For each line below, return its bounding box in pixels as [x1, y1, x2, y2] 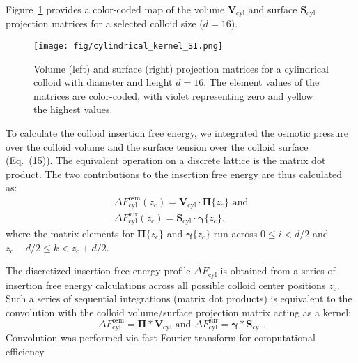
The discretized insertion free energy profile [6, 263, 191, 278]
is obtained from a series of [220, 263, 336, 278]
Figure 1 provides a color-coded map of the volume [6, 2, 225, 16]
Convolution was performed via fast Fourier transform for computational [6, 330, 316, 345]
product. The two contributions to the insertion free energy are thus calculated [6, 166, 343, 181]
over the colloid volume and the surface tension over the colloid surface [6, 139, 309, 154]
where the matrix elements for [6, 226, 134, 241]
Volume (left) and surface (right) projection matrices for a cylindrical [33, 61, 329, 75]
